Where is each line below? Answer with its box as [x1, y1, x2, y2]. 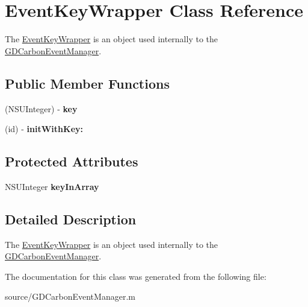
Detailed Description [5, 209, 137, 228]
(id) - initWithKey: [5, 122, 83, 135]
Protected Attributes [5, 152, 138, 171]
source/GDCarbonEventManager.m [5, 290, 135, 303]
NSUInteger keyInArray [5, 180, 99, 192]
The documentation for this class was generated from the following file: [5, 270, 266, 282]
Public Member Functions [5, 74, 170, 92]
